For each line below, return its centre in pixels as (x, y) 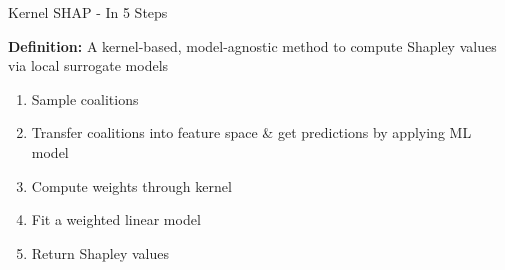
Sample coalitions (85, 98)
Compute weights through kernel (131, 185)
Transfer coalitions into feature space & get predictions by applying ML (251, 132)
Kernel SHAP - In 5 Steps (88, 12)
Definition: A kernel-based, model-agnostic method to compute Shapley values (252, 45)
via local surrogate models (88, 65)
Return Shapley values (100, 252)
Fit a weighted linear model (116, 219)
